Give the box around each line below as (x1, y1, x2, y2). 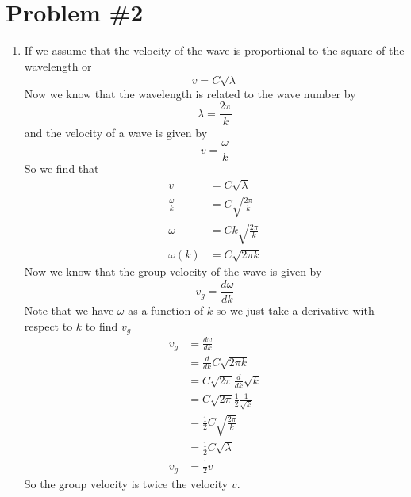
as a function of (128, 301, 204, 318)
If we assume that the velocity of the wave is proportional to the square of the (24, 42, 405, 59)
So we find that (24, 160, 99, 177)
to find (85, 317, 118, 334)
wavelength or (24, 57, 92, 74)
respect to (24, 317, 73, 334)
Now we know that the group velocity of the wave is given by (24, 263, 322, 280)
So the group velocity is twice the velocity (24, 475, 229, 491)
